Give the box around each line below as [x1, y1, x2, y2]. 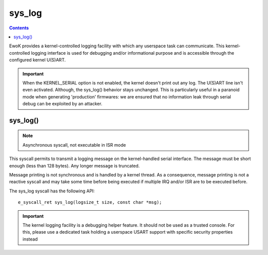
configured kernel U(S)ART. [9, 57, 66, 63]
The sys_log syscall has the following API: [9, 188, 95, 194]
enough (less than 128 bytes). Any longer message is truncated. [9, 163, 140, 169]
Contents [9, 25, 29, 31]
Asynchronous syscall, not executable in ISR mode [22, 142, 126, 148]
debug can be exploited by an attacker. [22, 101, 103, 107]
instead [22, 236, 38, 242]
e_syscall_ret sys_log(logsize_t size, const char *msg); [18, 199, 162, 205]
